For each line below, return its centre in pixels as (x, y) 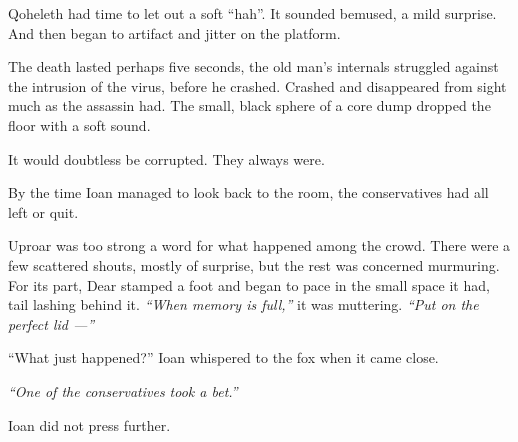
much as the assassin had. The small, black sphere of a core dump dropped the (249, 105)
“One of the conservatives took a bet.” (123, 390)
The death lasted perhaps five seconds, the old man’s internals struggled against (253, 66)
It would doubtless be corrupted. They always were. (166, 158)
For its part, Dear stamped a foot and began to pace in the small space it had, (249, 284)
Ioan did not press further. (89, 424)
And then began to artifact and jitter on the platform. (174, 32)
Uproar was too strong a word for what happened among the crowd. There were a (259, 245)
